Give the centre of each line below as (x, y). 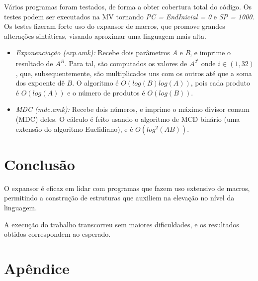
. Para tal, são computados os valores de (126, 63)
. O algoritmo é (95, 83)
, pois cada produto (220, 83)
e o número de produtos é (106, 92)
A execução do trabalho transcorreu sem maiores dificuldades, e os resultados (122, 224)
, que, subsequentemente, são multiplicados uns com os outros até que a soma (134, 73)
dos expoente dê (40, 83)
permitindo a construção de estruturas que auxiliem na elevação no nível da (119, 198)
